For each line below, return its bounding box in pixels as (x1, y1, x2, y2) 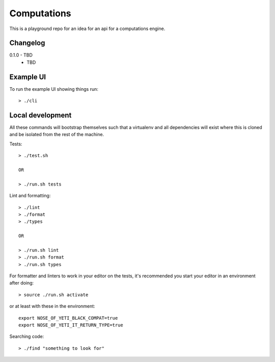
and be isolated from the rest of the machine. (9, 132, 104, 138)
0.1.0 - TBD (9, 52, 33, 58)
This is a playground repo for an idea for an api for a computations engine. (9, 25, 166, 32)
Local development (9, 111, 72, 119)
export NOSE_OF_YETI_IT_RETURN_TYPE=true (18, 322, 123, 328)
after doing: (9, 280, 34, 286)
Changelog (9, 39, 45, 47)
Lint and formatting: (9, 193, 51, 199)
